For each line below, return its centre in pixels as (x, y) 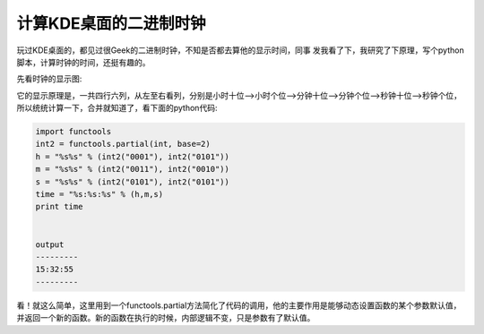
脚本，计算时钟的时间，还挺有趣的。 (83, 62)
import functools (73, 132)
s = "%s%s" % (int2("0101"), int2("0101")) (133, 182)
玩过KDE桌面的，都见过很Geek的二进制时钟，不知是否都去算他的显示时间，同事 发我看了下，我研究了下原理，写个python (241, 50)
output (50, 244)
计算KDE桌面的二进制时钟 (111, 23)
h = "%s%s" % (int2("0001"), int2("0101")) (133, 156)
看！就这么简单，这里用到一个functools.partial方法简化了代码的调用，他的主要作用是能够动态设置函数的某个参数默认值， (239, 305)
